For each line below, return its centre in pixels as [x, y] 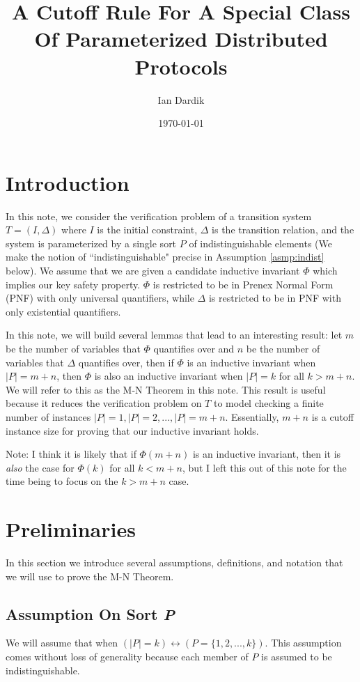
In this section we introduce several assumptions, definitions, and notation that [174, 563]
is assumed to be [297, 657]
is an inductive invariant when [251, 362]
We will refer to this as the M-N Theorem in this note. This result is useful [166, 389]
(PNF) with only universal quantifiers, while [100, 298]
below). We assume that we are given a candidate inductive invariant [153, 270]
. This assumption [303, 643]
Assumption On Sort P [90, 613]
